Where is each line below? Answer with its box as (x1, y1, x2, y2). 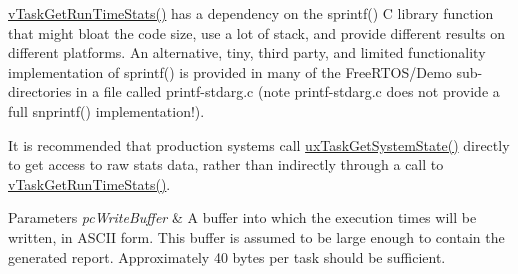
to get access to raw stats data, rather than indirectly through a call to (8, 154, 444, 175)
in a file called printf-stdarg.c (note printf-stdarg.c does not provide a (75, 81, 500, 102)
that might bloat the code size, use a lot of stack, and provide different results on (8, 22, 506, 43)
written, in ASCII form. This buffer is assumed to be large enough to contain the (8, 226, 505, 247)
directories (8, 81, 72, 102)
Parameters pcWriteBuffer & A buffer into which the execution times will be (8, 207, 477, 228)
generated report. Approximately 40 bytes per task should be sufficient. (8, 246, 446, 267)
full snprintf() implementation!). (8, 100, 205, 121)
